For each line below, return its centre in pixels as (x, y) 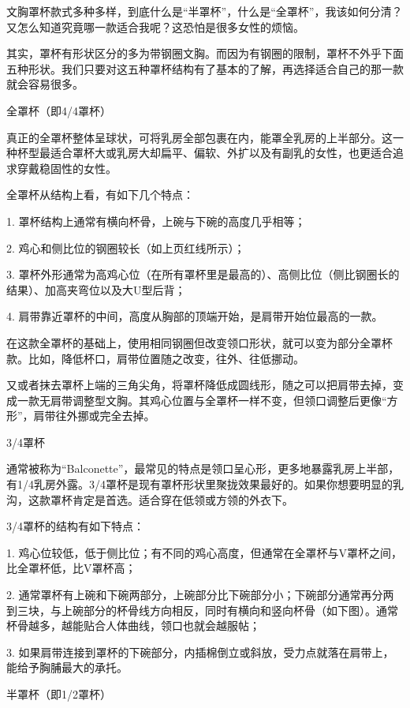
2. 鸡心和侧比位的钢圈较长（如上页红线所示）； (126, 247)
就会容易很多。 (45, 84)
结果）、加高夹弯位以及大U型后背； (96, 289)
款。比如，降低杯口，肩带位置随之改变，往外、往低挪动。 (155, 358)
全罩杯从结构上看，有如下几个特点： (100, 195)
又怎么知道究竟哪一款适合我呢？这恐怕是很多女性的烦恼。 (155, 26)
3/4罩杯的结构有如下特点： (75, 526)
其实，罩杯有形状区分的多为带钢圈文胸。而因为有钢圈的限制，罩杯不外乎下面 (205, 53)
